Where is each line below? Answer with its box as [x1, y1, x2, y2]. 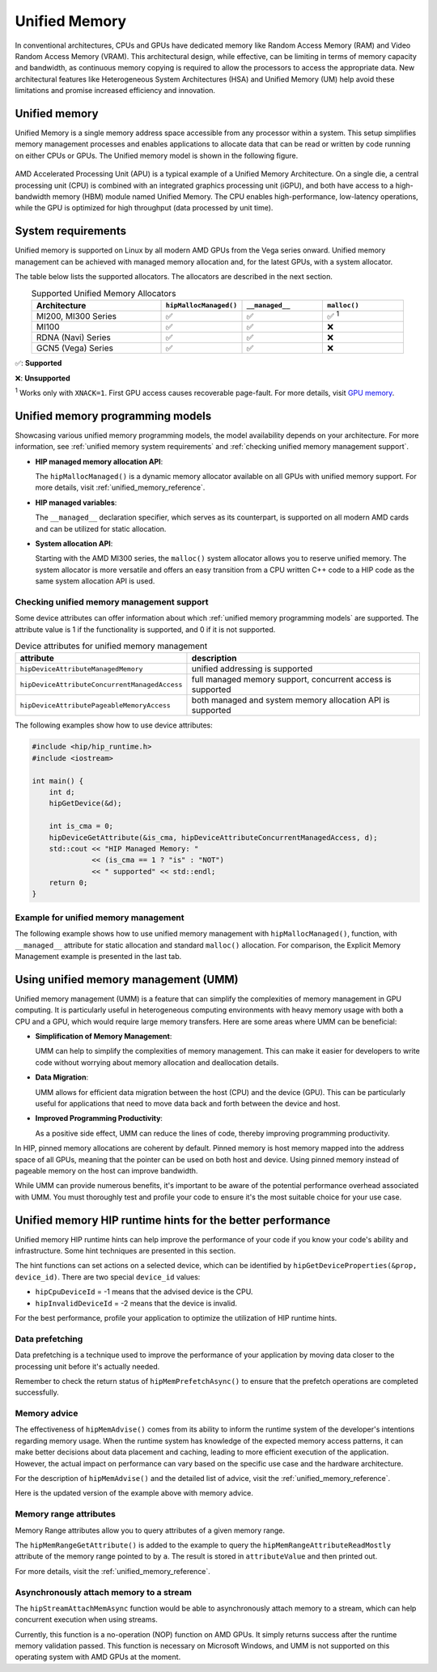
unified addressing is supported [191, 664, 313, 675]
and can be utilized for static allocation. [35, 524, 167, 533]
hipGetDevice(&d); [49, 799, 122, 808]
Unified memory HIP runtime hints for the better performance [15, 1213, 331, 1227]
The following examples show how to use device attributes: [15, 720, 214, 730]
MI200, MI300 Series [36, 310, 117, 321]
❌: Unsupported [15, 373, 70, 383]
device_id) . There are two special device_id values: [15, 1271, 201, 1282]
